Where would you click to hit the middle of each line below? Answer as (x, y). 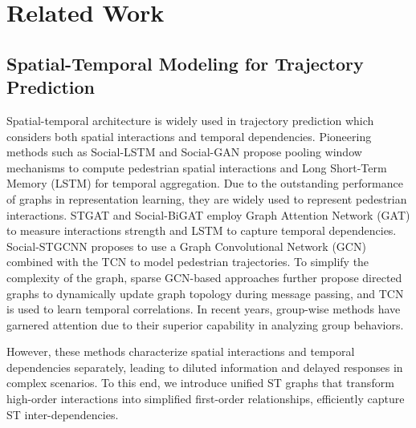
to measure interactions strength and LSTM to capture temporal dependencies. (202, 230)
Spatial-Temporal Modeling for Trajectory (185, 63)
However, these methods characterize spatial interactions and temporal (181, 351)
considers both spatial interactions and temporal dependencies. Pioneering (189, 136)
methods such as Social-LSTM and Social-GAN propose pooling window (184, 152)
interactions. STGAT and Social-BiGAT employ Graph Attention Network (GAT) (208, 214)
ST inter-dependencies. (63, 414)
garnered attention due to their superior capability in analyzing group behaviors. (205, 324)
